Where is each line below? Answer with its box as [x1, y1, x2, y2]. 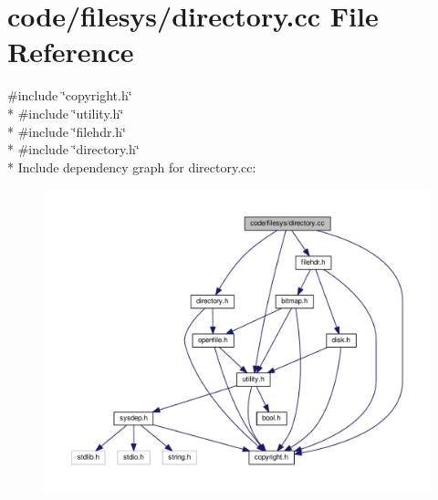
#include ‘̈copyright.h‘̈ [7, 86, 132, 105]
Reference [7, 33, 134, 70]
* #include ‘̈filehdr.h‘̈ [7, 121, 126, 141]
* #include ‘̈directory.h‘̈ [7, 140, 140, 159]
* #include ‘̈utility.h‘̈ [7, 103, 124, 122]
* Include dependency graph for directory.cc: [7, 157, 256, 176]
